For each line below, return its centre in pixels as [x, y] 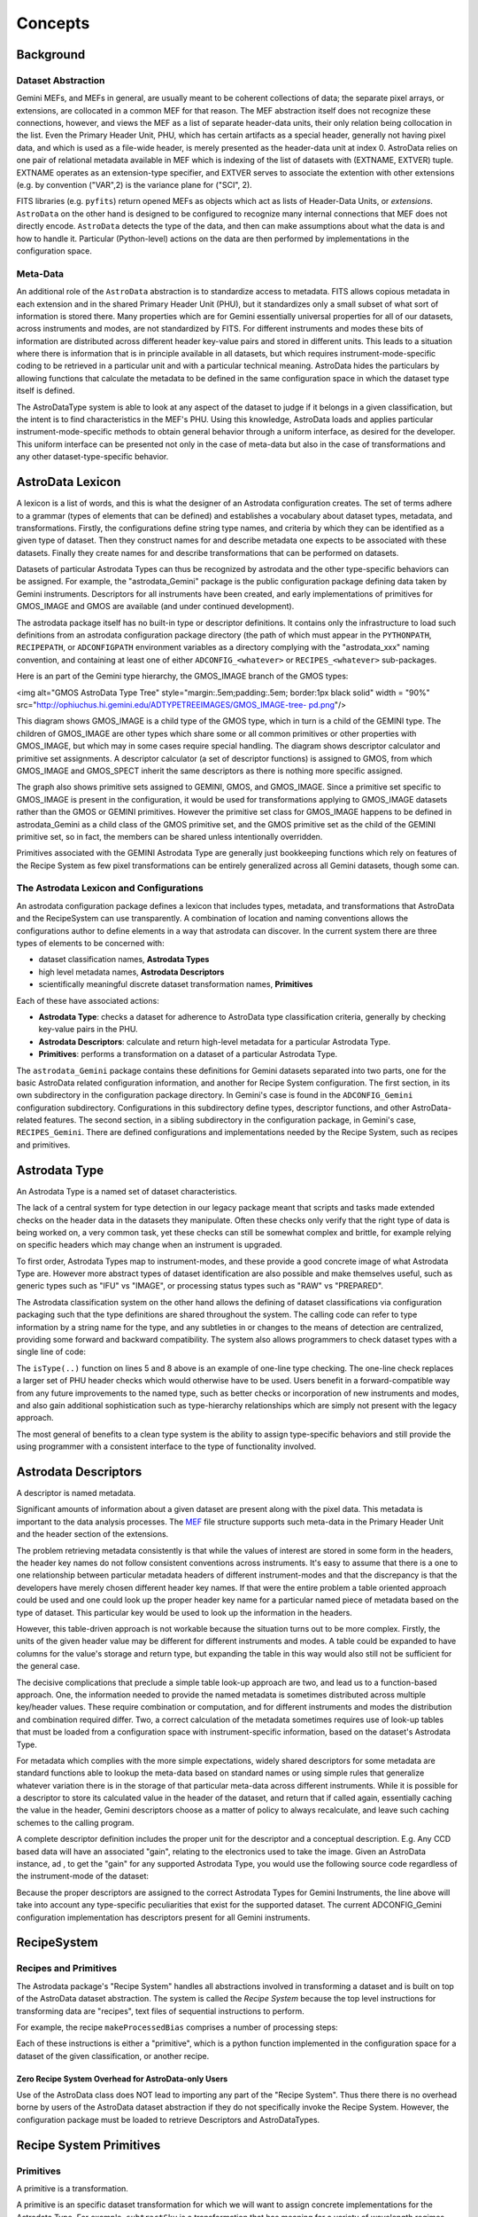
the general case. [48, 1666]
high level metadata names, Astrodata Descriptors [131, 972]
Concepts [53, 23]
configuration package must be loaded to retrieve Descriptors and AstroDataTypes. [168, 2119]
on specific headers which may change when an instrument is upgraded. [149, 1245]
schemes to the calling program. [75, 1822]
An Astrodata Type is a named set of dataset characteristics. [127, 1191]
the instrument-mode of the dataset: [83, 1876]
